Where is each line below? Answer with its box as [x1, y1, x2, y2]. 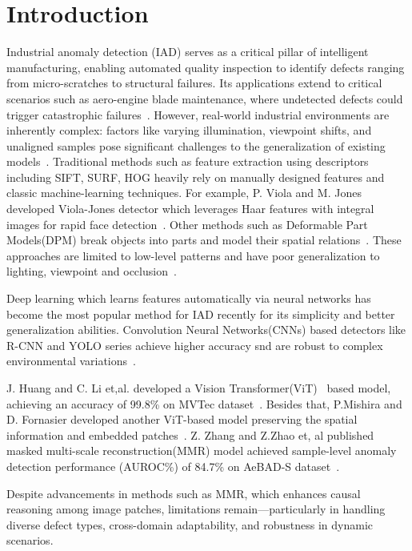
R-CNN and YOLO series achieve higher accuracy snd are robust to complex [6, 336, 383, 353]
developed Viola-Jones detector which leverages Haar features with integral [6, 200, 374, 217]
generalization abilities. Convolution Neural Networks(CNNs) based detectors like [6, 321, 406, 338]
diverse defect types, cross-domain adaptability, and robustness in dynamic [6, 516, 374, 533]
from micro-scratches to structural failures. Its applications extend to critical [6, 74, 382, 91]
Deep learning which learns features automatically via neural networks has [6, 290, 371, 307]
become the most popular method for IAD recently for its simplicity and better [6, 305, 395, 322]
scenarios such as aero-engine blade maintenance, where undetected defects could [6, 90, 403, 107]
